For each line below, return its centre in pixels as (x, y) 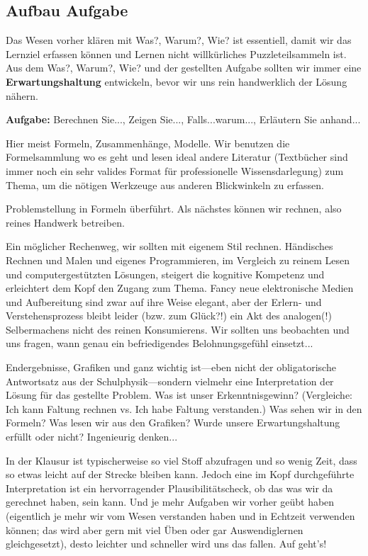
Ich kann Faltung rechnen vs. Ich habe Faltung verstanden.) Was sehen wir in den (184, 408)
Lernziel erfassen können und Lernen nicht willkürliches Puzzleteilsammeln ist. (176, 53)
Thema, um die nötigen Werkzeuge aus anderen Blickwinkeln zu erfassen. (165, 185)
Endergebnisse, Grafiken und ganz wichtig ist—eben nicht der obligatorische (171, 367)
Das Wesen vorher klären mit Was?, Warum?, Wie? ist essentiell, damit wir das (179, 40)
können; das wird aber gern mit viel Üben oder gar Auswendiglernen (155, 529)
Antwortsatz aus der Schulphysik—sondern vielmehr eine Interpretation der (170, 381)
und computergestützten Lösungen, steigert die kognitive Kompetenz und (165, 274)
